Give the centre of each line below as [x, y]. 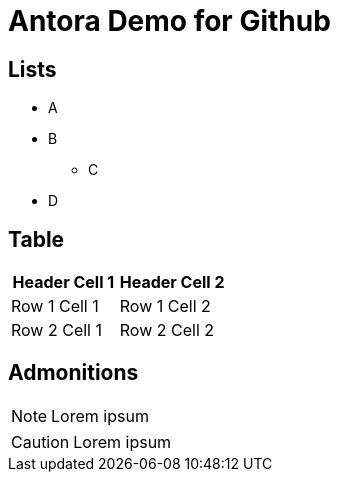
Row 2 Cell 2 [167, 330]
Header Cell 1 [63, 282]
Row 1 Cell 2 [165, 306]
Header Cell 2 [172, 282]
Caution [40, 441]
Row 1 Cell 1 [55, 306]
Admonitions [73, 373]
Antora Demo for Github [169, 21]
